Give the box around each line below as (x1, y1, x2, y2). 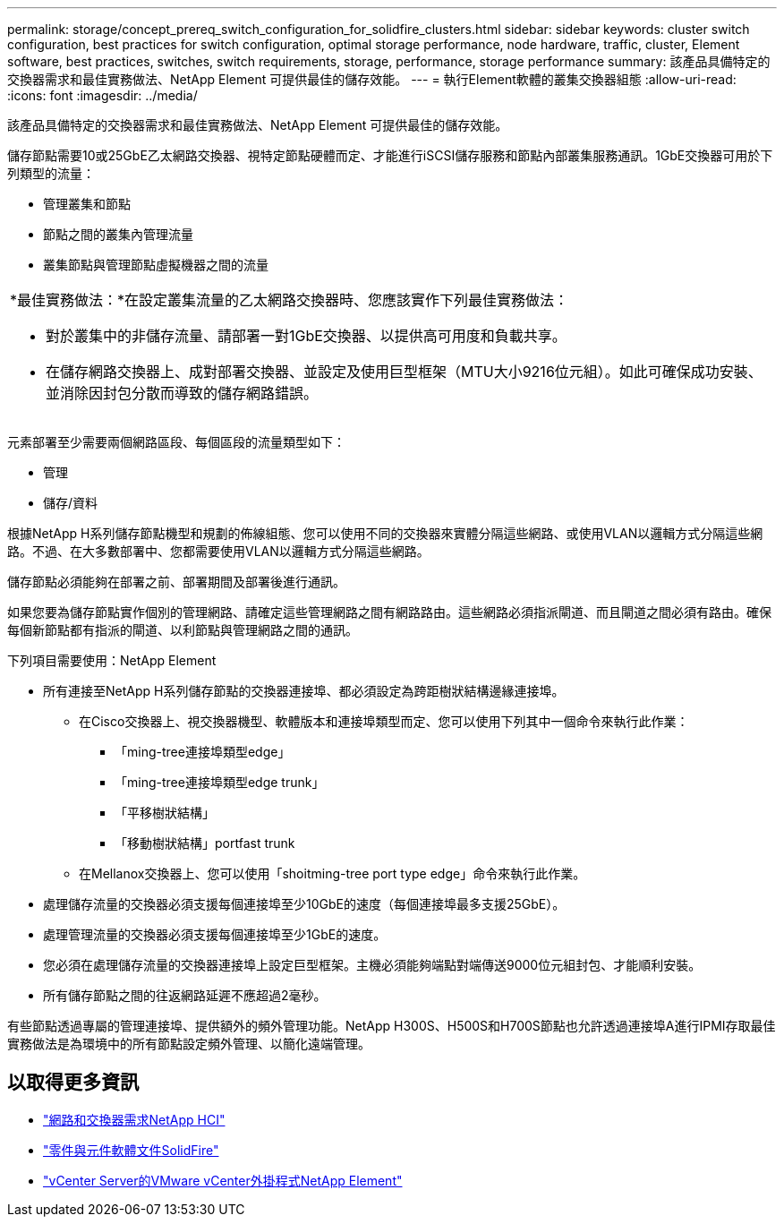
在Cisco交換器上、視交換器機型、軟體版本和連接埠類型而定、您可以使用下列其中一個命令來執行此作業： (79, 714, 689, 729)
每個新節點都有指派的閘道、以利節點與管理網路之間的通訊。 (7, 622, 358, 638)
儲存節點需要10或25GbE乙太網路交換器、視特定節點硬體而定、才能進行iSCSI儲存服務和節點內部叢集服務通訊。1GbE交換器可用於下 (7, 148, 773, 163)
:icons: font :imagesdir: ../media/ (7, 88, 198, 103)
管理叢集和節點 (43, 196, 131, 211)
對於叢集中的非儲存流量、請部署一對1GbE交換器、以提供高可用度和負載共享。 (46, 327, 567, 345)
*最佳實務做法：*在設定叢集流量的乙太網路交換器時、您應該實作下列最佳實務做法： (10, 291, 569, 309)
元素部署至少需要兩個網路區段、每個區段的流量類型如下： (7, 434, 345, 449)
